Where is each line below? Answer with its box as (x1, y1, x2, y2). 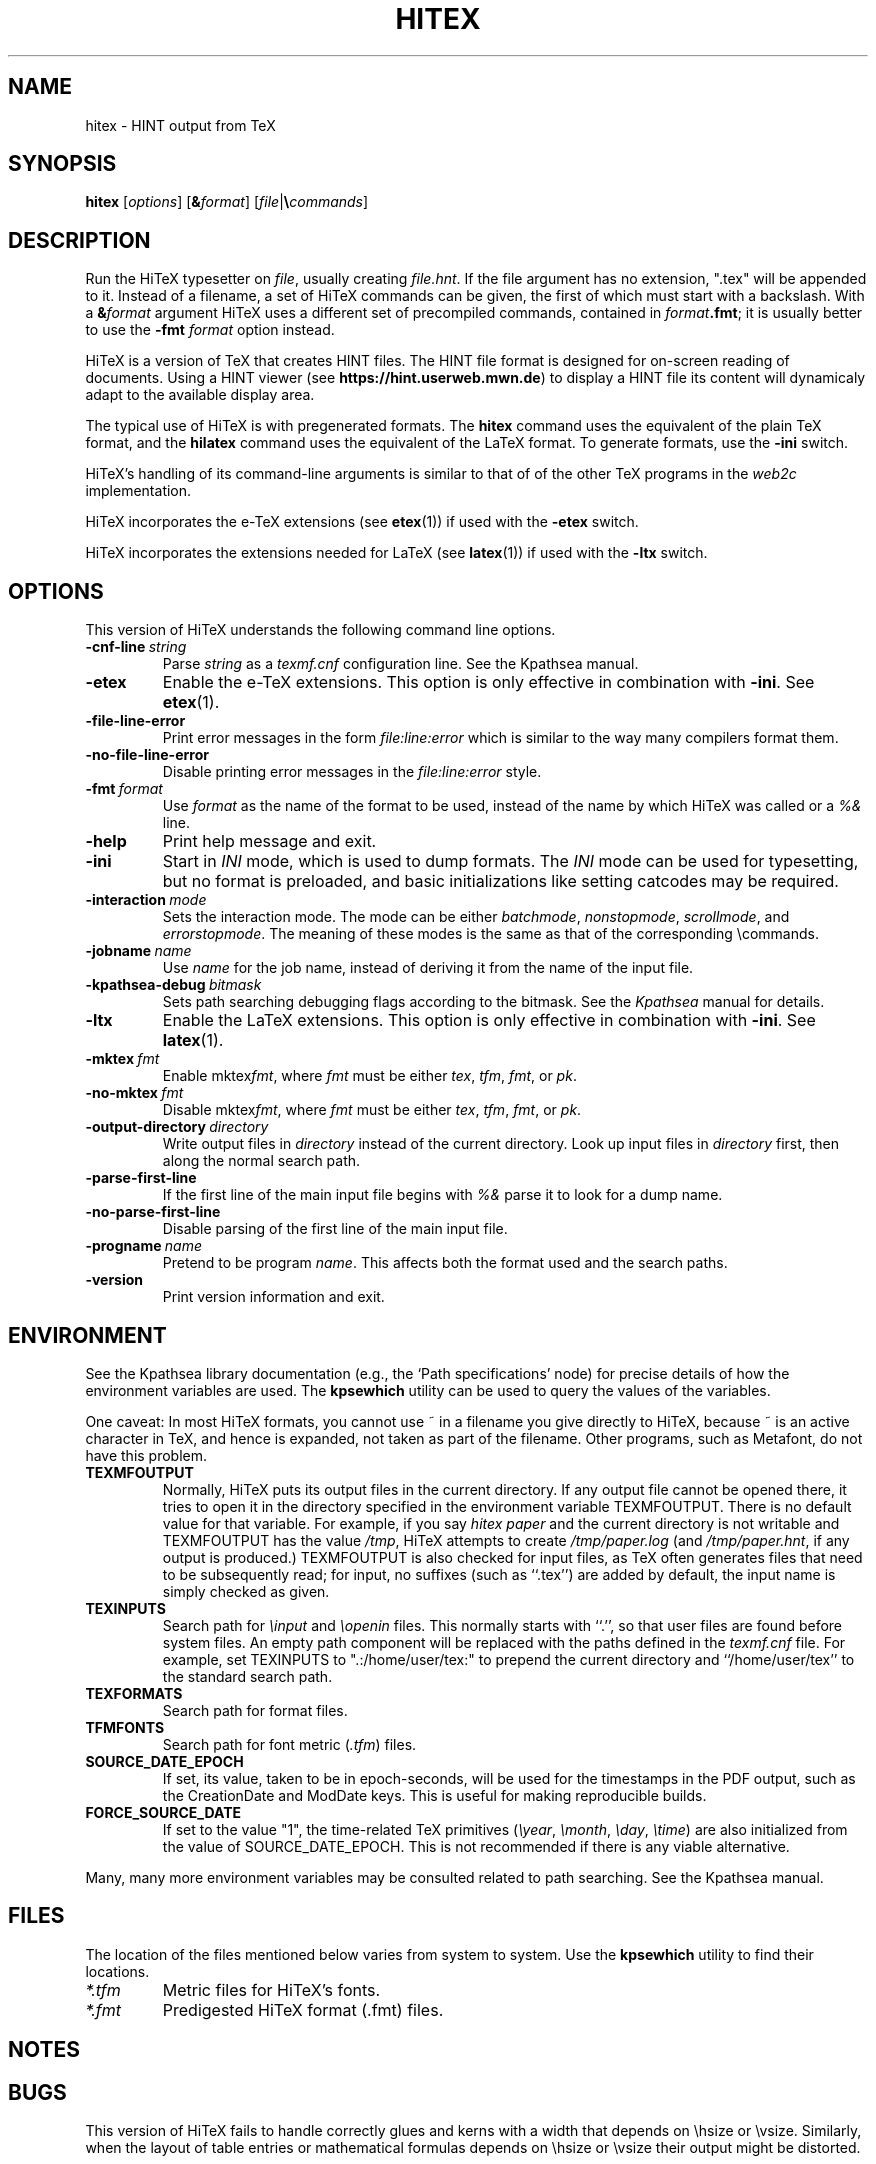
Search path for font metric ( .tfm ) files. (162, 1735, 417, 1753)
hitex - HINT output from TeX (85, 116, 276, 134)
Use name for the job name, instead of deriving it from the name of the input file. (162, 959, 694, 977)
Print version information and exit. (162, 1288, 385, 1306)
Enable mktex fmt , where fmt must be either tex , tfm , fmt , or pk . (162, 1067, 577, 1085)
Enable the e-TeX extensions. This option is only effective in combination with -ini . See (162, 672, 815, 693)
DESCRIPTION (8, 227, 151, 253)
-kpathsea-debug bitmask (85, 976, 262, 994)
